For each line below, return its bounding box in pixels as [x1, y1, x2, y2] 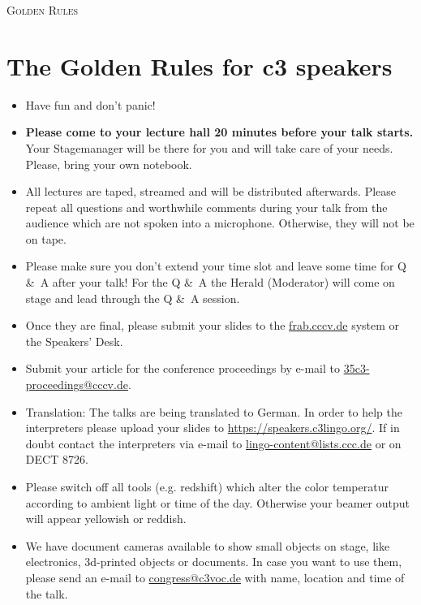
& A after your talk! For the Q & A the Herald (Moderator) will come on [25, 274, 395, 291]
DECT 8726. [25, 451, 88, 468]
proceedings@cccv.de [25, 376, 128, 393]
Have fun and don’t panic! [25, 96, 156, 113]
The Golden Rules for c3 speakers [6, 49, 393, 82]
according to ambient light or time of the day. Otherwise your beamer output [25, 494, 410, 511]
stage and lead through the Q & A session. [25, 289, 240, 306]
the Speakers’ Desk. [25, 332, 123, 349]
